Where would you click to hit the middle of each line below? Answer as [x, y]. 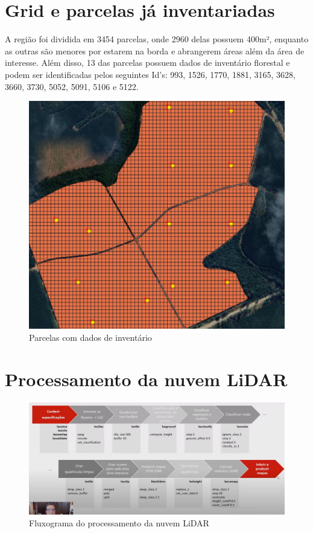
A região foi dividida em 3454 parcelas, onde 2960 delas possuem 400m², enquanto [157, 39]
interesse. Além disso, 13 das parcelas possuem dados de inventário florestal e [147, 63]
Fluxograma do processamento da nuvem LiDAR [119, 523]
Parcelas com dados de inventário [90, 337]
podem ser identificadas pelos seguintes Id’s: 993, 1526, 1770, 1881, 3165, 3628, [150, 74]
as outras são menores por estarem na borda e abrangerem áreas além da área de [155, 50]
